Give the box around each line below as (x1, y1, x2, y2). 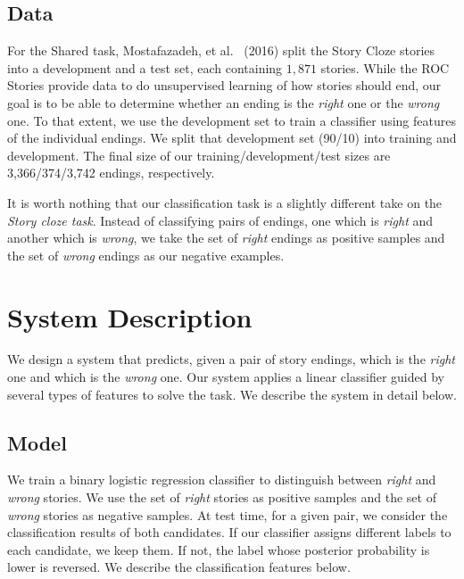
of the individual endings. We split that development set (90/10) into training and (7, 128, 457, 147)
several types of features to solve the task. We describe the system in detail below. (7, 385, 457, 403)
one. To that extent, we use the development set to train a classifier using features (7, 111, 456, 129)
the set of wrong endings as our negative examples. (7, 245, 285, 264)
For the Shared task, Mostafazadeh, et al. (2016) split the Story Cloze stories (7, 41, 435, 60)
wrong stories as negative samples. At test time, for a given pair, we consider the (7, 505, 448, 524)
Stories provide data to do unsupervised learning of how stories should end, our (7, 76, 442, 95)
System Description (7, 298, 253, 335)
